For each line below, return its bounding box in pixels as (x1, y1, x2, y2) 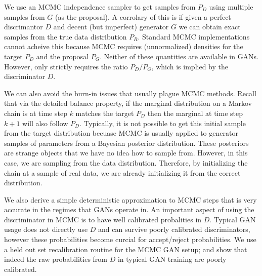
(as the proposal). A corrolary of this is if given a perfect (55, 11, 231, 22)
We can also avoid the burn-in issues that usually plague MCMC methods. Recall (4, 88, 256, 98)
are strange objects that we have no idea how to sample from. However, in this (4, 147, 248, 158)
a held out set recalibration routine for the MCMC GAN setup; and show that (4, 244, 247, 254)
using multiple (209, 2, 253, 12)
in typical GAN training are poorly (117, 254, 227, 264)
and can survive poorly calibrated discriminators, (98, 224, 250, 234)
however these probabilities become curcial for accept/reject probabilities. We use (4, 234, 256, 245)
